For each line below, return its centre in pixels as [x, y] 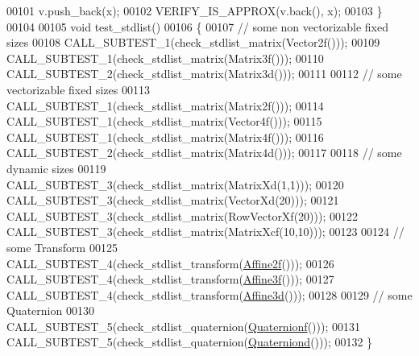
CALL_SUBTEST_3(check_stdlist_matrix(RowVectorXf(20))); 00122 [182, 215]
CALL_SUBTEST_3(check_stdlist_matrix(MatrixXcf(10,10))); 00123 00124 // [205, 232]
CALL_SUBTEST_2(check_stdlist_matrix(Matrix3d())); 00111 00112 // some [204, 74]
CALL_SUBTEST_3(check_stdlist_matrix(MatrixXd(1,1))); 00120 [175, 184]
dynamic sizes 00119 [56, 168]
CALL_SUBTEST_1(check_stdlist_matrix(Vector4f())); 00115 [164, 121]
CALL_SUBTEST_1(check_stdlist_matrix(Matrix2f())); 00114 [165, 105]
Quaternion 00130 [50, 310]
